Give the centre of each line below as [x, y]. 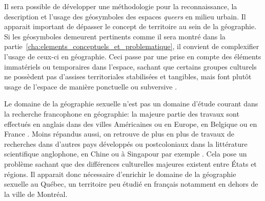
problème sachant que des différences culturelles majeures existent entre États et [130, 163]
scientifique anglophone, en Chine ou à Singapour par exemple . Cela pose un [126, 154]
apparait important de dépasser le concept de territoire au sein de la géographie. [130, 26]
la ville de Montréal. [36, 194]
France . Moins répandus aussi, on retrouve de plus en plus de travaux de [119, 134]
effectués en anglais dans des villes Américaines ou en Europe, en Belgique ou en [131, 124]
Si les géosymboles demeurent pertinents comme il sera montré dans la [115, 36]
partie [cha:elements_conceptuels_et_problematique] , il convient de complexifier [132, 46]
